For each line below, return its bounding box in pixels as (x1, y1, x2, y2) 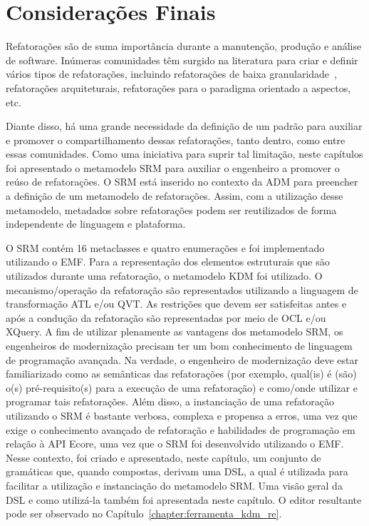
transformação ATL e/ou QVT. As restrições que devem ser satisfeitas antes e (6, 296, 347, 311)
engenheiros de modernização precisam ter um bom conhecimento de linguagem (6, 338, 353, 353)
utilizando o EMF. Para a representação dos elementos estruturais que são (6, 254, 330, 269)
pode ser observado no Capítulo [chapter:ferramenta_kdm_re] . (6, 506, 282, 521)
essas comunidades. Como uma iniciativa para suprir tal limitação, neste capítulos (6, 146, 363, 161)
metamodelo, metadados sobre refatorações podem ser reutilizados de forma (6, 202, 337, 217)
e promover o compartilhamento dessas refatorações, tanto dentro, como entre (6, 132, 345, 147)
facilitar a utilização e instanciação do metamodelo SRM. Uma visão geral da (6, 477, 343, 492)
